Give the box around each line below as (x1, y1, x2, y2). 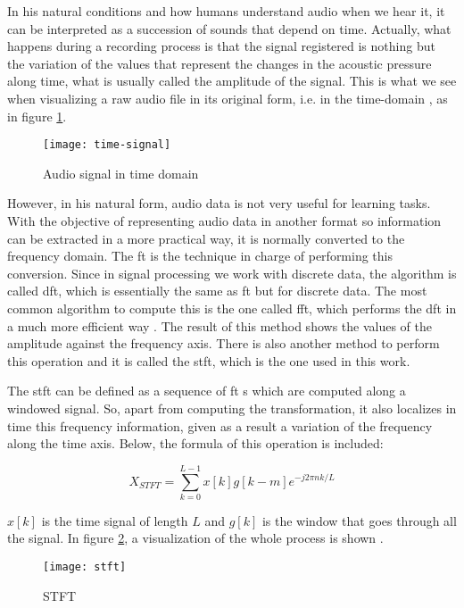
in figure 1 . (7, 106, 67, 125)
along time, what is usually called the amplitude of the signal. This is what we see (7, 71, 457, 90)
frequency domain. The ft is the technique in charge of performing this (7, 246, 394, 265)
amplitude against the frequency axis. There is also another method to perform (7, 334, 440, 353)
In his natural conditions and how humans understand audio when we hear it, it (7, 2, 445, 20)
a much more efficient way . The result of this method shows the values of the (7, 316, 432, 335)
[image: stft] (43, 561, 127, 574)
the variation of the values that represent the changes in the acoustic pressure (7, 54, 432, 72)
